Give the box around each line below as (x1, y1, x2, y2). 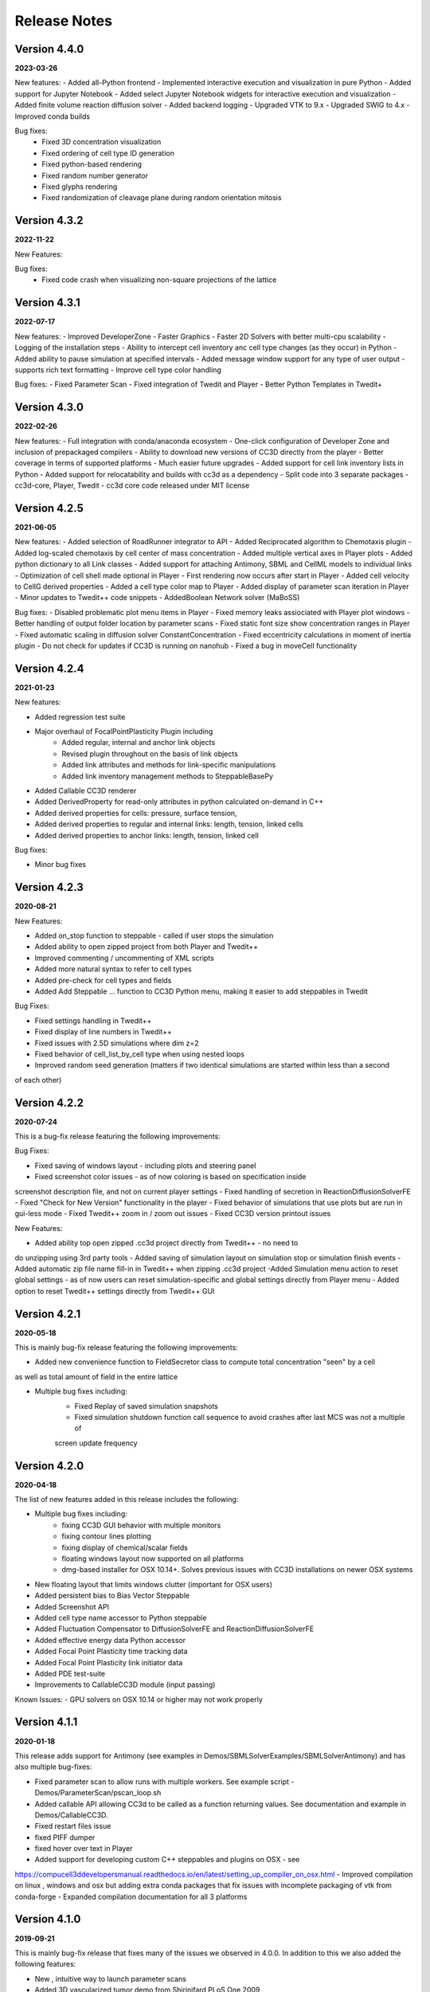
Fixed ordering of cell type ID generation (41, 148, 174, 158)
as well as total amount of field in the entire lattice (14, 1371, 178, 1382)
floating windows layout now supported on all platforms (61, 1554, 244, 1563)
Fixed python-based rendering (41, 159, 143, 169)
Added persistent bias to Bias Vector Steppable (34, 1590, 190, 1601)
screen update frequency (54, 1438, 139, 1448)
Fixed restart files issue (34, 1821, 111, 1831)
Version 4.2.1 (14, 1307, 81, 1320)
